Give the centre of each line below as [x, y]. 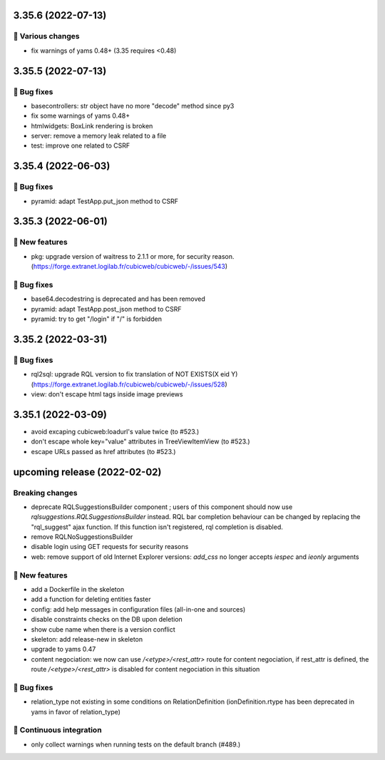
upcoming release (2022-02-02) [87, 472]
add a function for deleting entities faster [91, 600]
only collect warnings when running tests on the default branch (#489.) [136, 744]
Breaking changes [45, 493]
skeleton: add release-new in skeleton [87, 639]
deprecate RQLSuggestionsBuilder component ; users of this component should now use [162, 507]
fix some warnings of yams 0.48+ [81, 116]
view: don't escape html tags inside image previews [107, 394]
